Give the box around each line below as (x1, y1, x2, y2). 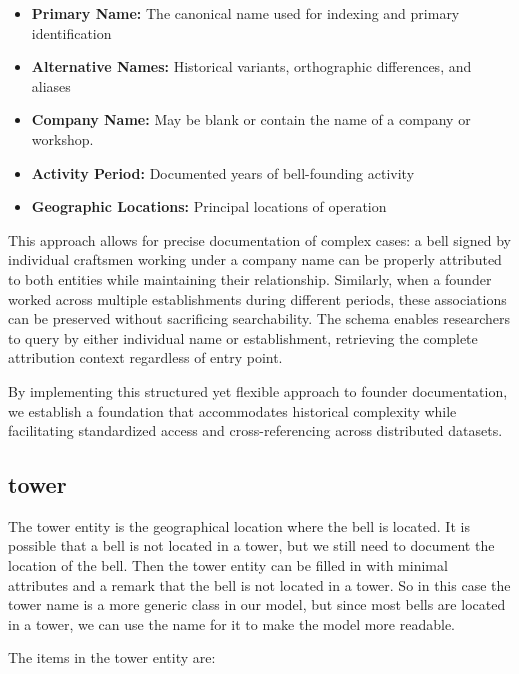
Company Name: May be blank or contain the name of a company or (31, 109, 471, 130)
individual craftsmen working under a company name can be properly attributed (8, 249, 502, 270)
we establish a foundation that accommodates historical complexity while (8, 400, 457, 421)
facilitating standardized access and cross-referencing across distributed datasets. (8, 420, 503, 441)
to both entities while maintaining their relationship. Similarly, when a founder (8, 268, 492, 289)
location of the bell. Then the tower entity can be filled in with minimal (8, 555, 448, 576)
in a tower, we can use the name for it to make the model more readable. (8, 613, 455, 634)
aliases (31, 75, 71, 96)
